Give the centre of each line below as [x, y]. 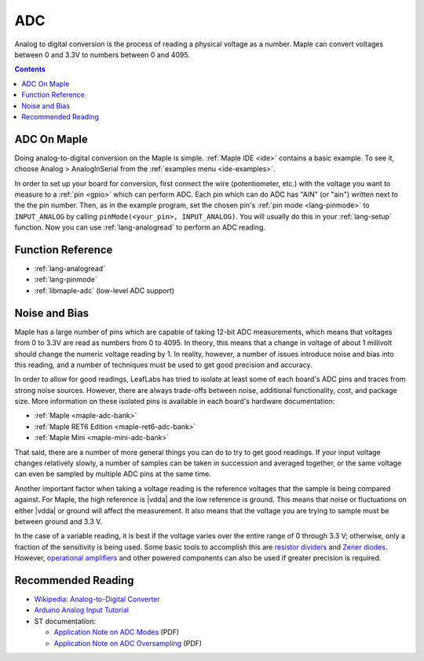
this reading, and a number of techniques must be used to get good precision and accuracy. [164, 365]
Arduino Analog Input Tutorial [82, 610]
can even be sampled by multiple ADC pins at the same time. [113, 474]
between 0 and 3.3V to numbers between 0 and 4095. [102, 54]
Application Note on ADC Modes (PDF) [117, 632]
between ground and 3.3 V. [58, 521]
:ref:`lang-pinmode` [66, 280]
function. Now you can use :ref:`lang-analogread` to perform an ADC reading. [140, 227]
